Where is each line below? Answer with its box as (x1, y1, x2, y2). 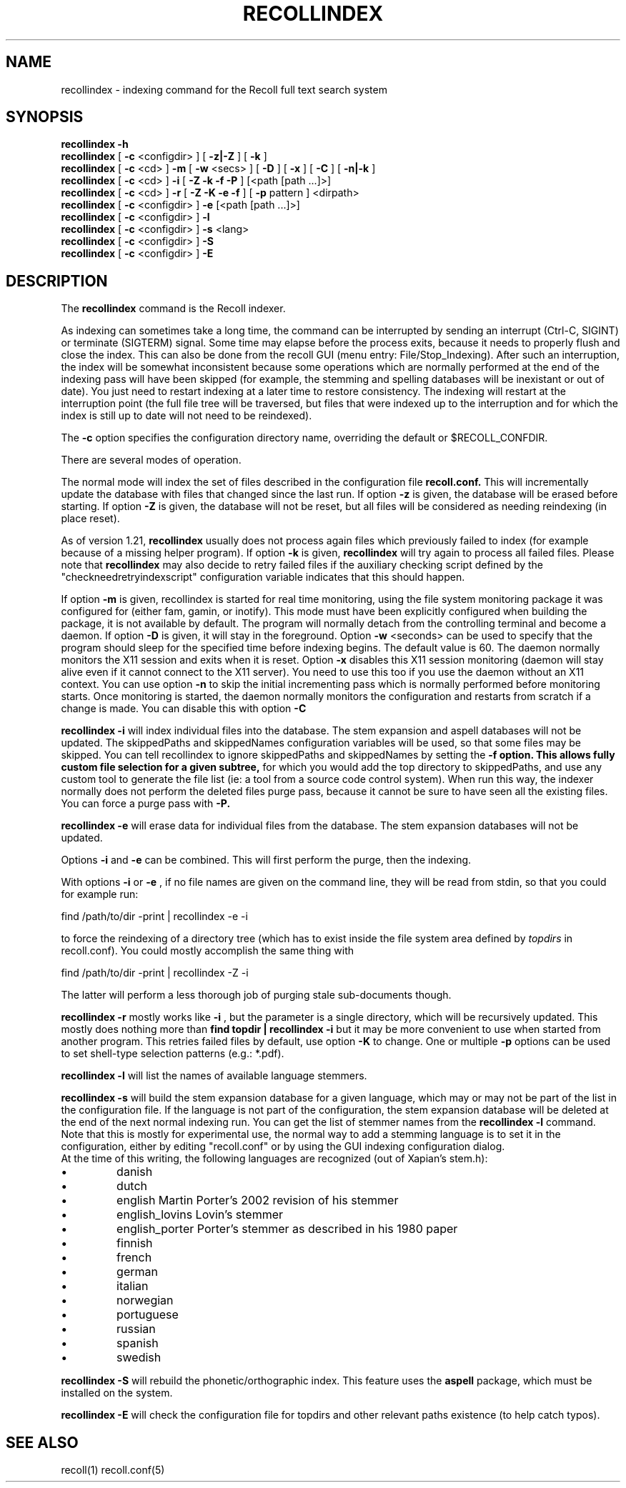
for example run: (61, 888, 139, 901)
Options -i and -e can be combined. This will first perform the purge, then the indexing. (61, 854, 472, 867)
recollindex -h (61, 138, 129, 151)
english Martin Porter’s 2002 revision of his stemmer (116, 1193, 399, 1208)
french (116, 1250, 152, 1265)
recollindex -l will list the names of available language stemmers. (61, 1069, 367, 1082)
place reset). (61, 512, 120, 525)
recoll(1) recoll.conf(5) (61, 1464, 165, 1477)
